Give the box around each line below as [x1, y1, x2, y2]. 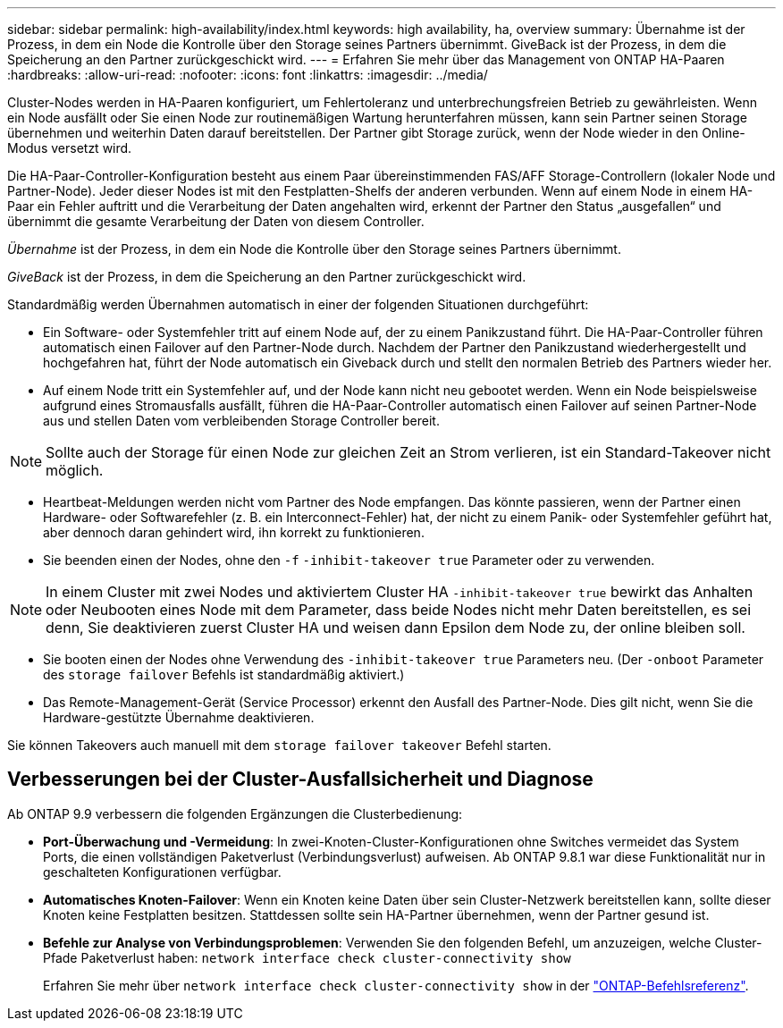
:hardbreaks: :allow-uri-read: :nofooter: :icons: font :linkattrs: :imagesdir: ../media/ [7, 67, 488, 82]
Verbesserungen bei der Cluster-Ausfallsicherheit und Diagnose [7, 768, 594, 791]
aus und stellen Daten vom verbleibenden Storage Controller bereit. [43, 413, 440, 428]
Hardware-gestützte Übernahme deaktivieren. [43, 710, 315, 725]
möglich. [46, 461, 104, 479]
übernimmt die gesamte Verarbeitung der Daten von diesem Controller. [7, 214, 425, 229]
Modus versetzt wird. [7, 140, 132, 156]
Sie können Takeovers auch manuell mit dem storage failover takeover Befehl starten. [7, 737, 551, 753]
